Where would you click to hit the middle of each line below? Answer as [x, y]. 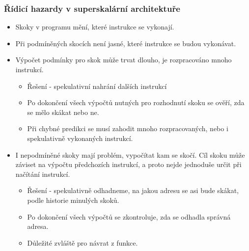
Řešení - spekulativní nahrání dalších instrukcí [97, 86]
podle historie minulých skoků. [73, 200]
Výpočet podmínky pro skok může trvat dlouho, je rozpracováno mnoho [124, 60]
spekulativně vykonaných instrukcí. [80, 138]
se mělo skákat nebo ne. [63, 112]
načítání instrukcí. [43, 174]
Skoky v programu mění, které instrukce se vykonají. [95, 27]
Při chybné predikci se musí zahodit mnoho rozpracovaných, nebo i [128, 128]
